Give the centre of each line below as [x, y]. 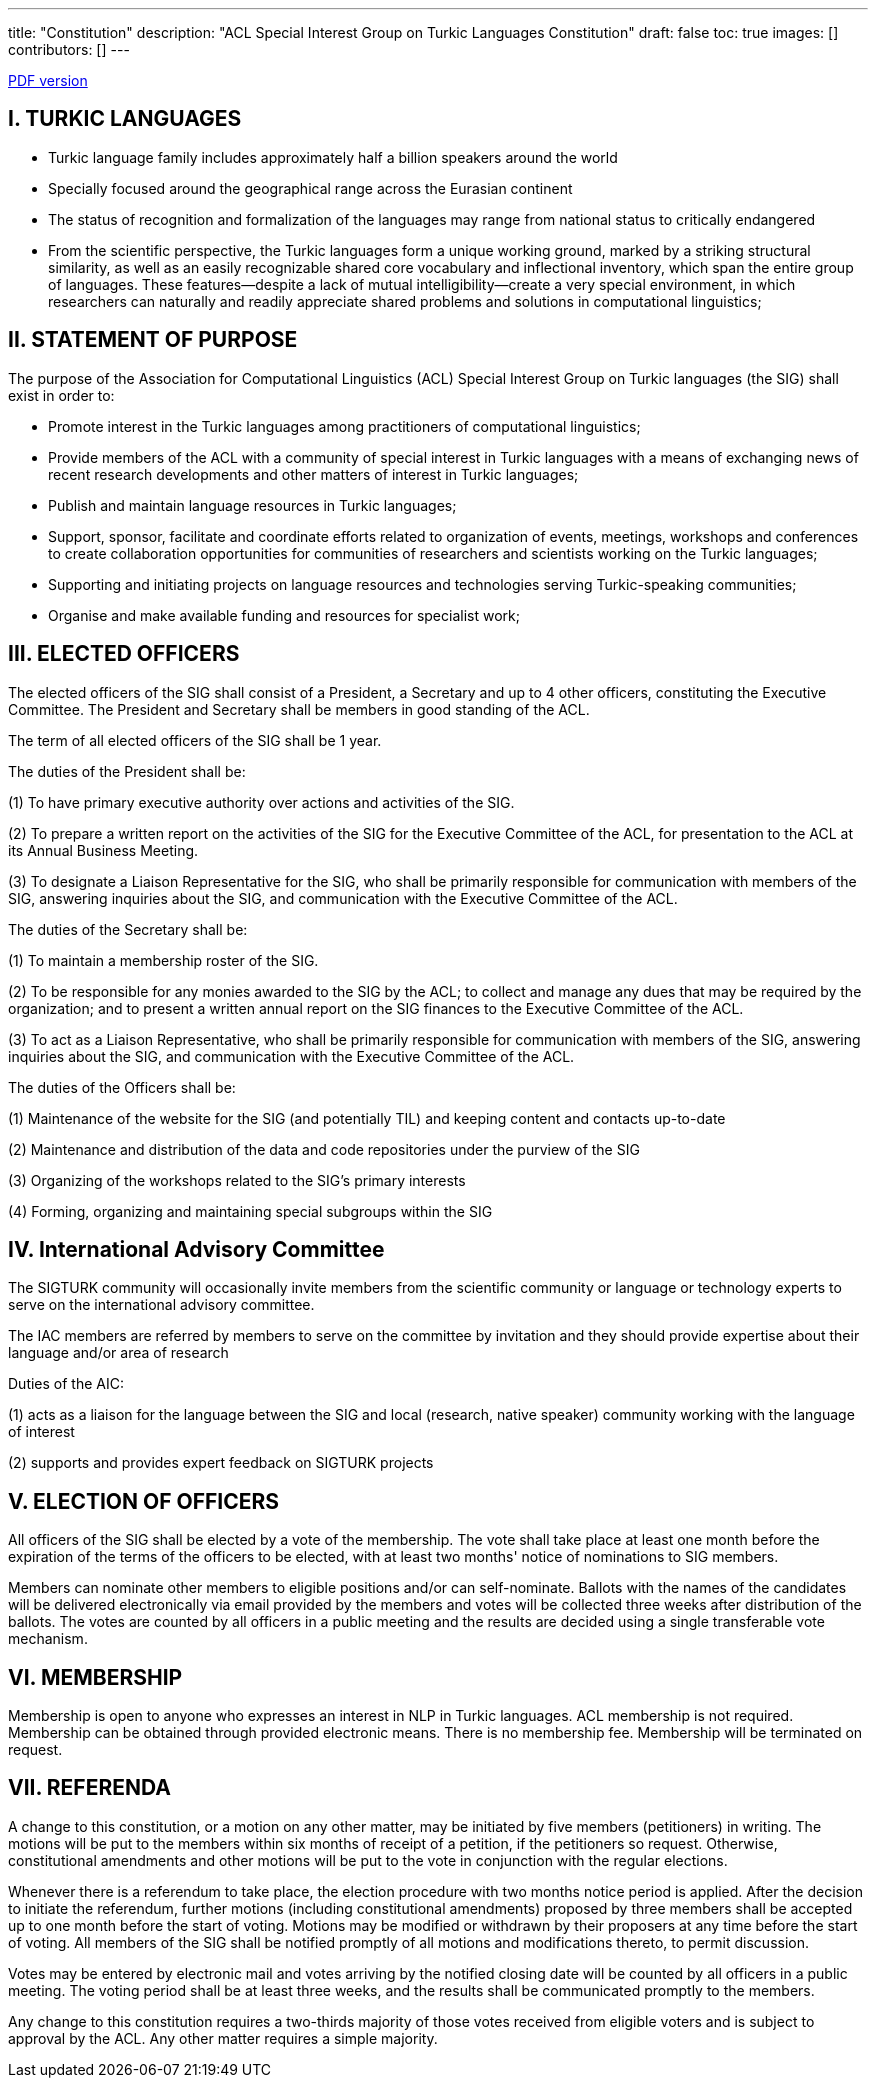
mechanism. [48, 1639]
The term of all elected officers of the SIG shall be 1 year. [195, 740]
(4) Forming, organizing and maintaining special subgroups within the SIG [250, 1211]
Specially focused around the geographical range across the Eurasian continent [310, 188]
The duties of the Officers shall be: [122, 1087]
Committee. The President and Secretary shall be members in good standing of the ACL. [299, 709]
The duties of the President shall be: [127, 771]
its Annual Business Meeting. [103, 850]
